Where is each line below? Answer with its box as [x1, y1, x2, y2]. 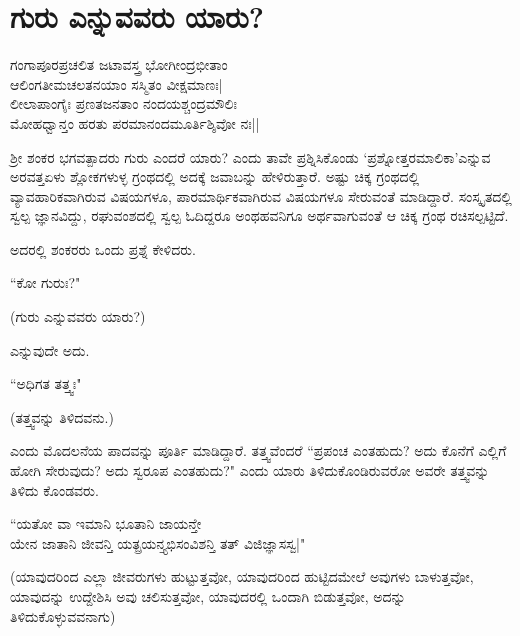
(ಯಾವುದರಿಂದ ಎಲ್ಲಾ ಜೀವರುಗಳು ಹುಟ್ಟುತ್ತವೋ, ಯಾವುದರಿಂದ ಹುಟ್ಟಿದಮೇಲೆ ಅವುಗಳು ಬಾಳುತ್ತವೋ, [10, 566, 474, 587]
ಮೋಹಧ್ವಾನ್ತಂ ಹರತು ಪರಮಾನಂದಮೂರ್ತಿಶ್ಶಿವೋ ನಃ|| [10, 112, 260, 133]
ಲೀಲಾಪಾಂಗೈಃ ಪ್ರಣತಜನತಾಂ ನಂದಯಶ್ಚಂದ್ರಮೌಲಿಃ [10, 93, 237, 114]
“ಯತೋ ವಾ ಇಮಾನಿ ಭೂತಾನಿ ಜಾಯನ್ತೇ [10, 513, 202, 534]
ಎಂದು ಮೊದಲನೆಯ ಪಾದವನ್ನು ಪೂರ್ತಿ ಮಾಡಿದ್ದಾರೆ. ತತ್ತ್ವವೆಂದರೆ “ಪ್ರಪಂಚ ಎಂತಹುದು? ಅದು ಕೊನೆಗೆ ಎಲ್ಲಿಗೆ [10, 440, 507, 461]
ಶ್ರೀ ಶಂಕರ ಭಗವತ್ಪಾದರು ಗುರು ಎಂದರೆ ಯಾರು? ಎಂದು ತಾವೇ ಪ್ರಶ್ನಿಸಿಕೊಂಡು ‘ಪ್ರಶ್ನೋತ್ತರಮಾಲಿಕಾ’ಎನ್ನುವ [10, 146, 491, 167]
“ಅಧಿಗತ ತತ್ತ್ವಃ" [10, 373, 82, 394]
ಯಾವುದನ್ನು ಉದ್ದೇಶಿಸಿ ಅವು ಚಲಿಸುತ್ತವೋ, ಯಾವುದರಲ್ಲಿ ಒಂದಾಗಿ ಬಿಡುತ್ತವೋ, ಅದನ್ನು [10, 586, 406, 606]
